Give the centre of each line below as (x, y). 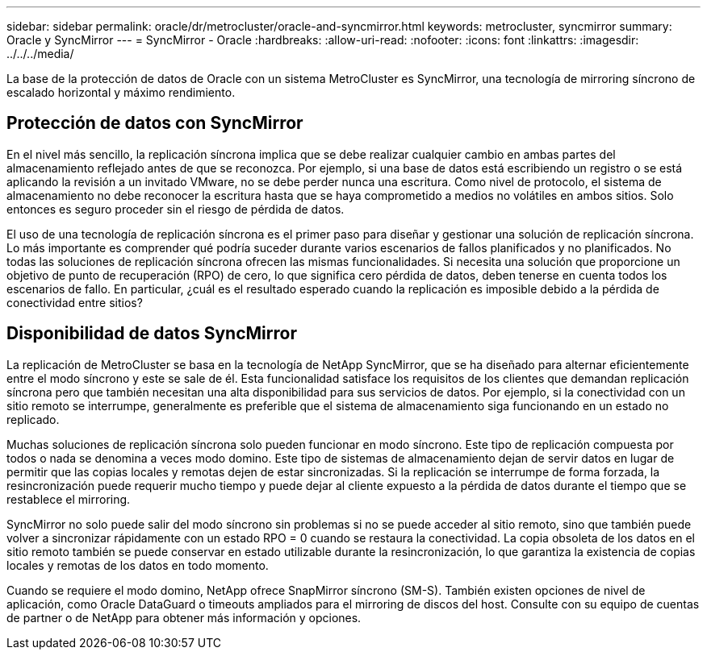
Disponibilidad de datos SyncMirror (152, 334)
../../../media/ (40, 54)
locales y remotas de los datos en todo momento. (138, 565)
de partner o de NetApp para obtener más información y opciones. (184, 617)
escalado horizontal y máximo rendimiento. (121, 92)
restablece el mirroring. (69, 499)
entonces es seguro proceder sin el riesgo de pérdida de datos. (176, 209)
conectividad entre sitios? (75, 302)
